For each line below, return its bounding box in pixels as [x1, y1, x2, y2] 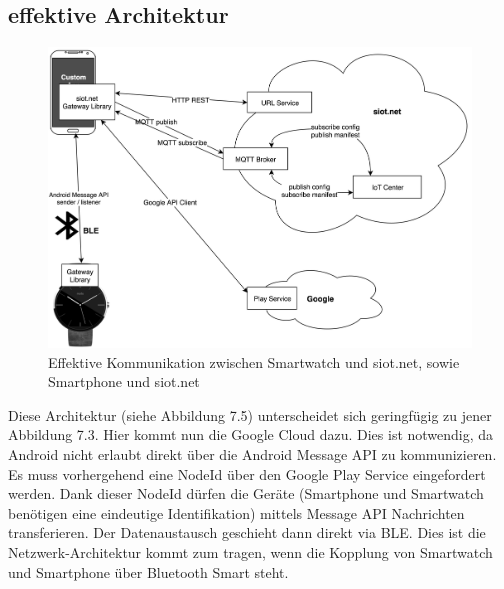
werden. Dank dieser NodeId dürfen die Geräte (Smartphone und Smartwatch [8, 483, 484, 504]
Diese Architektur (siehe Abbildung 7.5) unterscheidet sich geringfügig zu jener [8, 404, 492, 425]
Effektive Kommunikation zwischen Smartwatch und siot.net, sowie [48, 351, 460, 372]
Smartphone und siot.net [48, 371, 200, 392]
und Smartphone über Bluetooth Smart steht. [8, 561, 289, 582]
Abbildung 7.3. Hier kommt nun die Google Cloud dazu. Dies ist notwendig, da [8, 424, 494, 445]
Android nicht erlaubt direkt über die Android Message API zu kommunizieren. [8, 444, 497, 465]
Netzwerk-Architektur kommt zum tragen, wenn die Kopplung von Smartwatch [8, 542, 493, 563]
